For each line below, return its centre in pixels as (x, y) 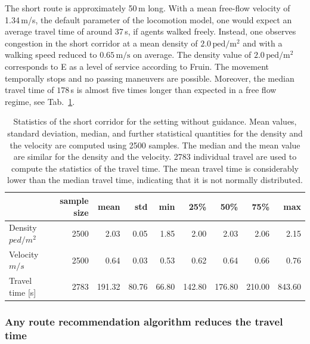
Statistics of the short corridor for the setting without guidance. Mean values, (155, 121)
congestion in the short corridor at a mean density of (101, 43)
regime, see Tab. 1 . (40, 101)
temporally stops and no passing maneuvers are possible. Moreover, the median (150, 78)
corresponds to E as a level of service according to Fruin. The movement (137, 66)
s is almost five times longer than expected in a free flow (173, 90)
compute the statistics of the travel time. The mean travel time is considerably (155, 168)
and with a (263, 43)
